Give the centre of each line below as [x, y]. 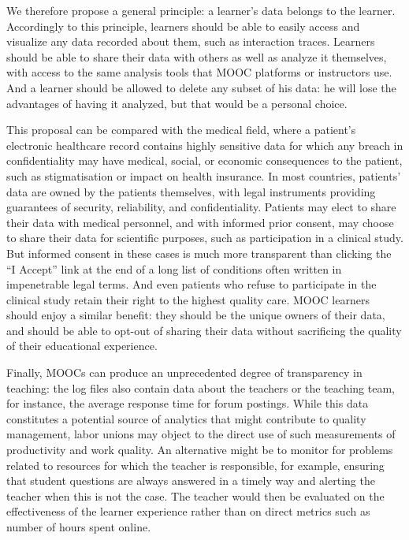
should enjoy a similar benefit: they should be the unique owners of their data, [196, 315]
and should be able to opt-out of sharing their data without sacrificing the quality [204, 330]
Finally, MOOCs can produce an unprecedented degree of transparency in [184, 372]
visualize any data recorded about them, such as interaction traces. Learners [191, 41]
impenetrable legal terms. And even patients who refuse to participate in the [191, 284]
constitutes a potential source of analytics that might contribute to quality [186, 418]
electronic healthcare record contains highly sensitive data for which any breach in [205, 145]
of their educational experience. [82, 346]
